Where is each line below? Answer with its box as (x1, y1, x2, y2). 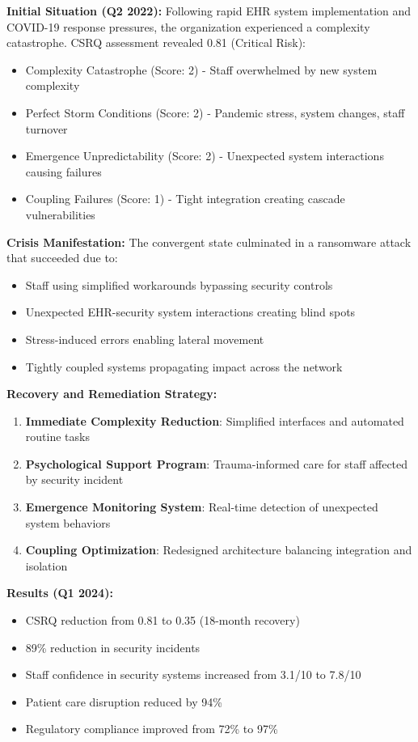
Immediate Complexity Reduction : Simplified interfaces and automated (25, 412, 404, 429)
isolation (25, 557, 68, 574)
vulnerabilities (25, 206, 95, 223)
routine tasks (25, 428, 90, 445)
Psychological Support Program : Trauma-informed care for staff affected (25, 455, 408, 472)
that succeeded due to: (6, 249, 118, 266)
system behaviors (25, 514, 111, 531)
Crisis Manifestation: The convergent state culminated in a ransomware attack (6, 233, 412, 250)
